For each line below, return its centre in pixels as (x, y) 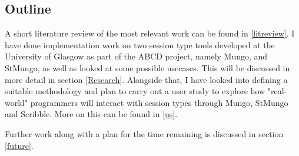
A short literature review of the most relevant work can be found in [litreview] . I (150, 33)
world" (16, 102)
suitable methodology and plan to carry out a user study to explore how (135, 91)
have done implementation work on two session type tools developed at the (140, 44)
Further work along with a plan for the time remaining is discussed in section (144, 133)
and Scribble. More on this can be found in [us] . (91, 114)
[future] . (19, 145)
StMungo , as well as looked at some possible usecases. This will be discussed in (147, 67)
